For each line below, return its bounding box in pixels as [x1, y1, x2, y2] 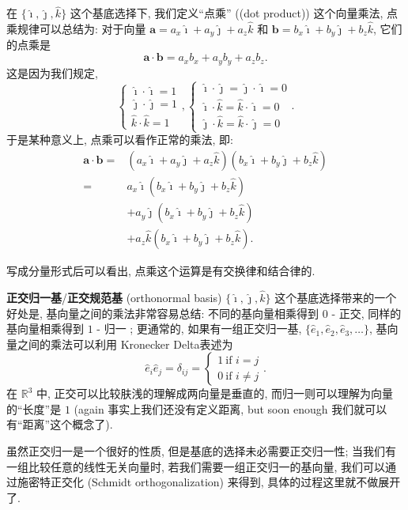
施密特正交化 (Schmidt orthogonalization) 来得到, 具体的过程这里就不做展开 [17, 474, 401, 490]
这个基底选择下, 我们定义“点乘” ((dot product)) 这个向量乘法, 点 [70, 5, 399, 21]
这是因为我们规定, [6, 64, 98, 81]
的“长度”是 [6, 400, 62, 417]
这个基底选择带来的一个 [274, 289, 397, 305]
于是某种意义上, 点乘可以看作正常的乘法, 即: [6, 131, 233, 148]
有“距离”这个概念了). [6, 416, 113, 433]
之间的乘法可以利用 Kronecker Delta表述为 [17, 335, 233, 352]
